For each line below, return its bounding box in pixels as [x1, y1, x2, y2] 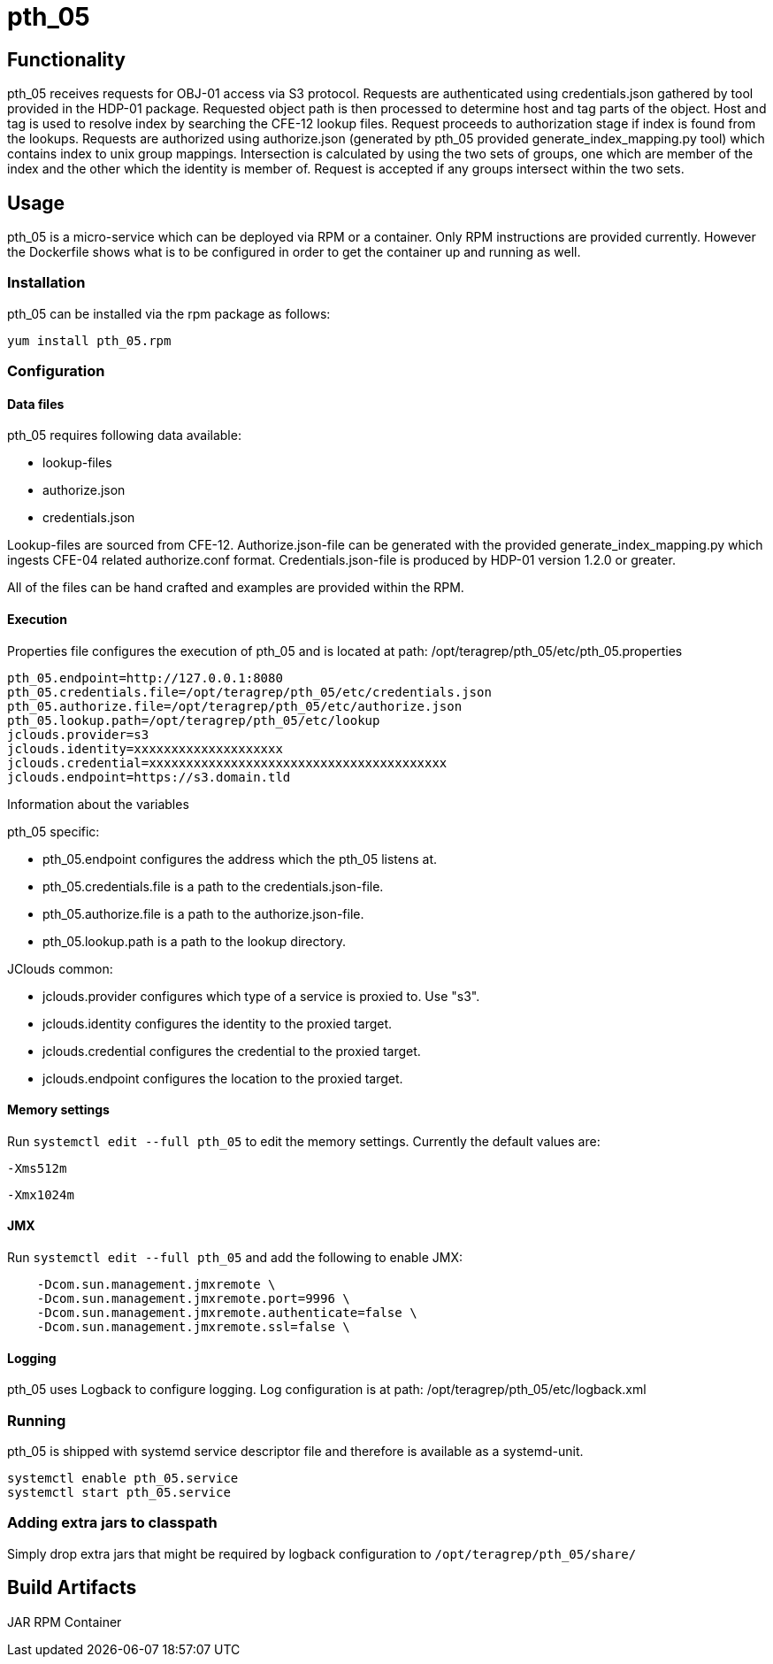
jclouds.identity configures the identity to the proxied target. [42, 1015, 393, 1031]
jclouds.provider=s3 [7, 727, 149, 742]
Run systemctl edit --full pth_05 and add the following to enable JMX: [7, 1250, 463, 1266]
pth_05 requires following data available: [7, 428, 241, 443]
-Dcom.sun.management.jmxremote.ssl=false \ [36, 1320, 350, 1335]
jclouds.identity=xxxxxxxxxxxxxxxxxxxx [7, 741, 283, 756]
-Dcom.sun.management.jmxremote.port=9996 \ [36, 1291, 350, 1306]
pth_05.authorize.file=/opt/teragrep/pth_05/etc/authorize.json [7, 698, 463, 713]
